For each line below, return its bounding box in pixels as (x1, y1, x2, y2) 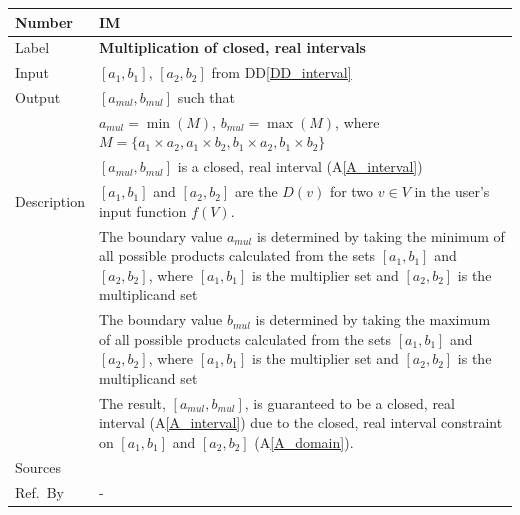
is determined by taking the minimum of (256, 225, 505, 246)
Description (15, 190, 85, 211)
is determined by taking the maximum (255, 309, 491, 330)
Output (15, 87, 61, 108)
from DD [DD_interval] (211, 62, 352, 83)
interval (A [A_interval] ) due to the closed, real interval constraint (98, 412, 503, 433)
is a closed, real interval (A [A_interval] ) (177, 156, 423, 177)
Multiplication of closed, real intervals (98, 37, 366, 58)
